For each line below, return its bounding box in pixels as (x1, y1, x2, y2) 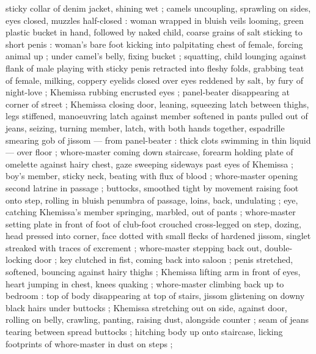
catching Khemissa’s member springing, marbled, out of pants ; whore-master (6, 205, 296, 218)
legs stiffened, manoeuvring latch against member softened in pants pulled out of (6, 109, 308, 122)
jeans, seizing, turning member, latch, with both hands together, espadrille (6, 121, 285, 134)
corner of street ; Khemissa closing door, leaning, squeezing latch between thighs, (6, 97, 309, 110)
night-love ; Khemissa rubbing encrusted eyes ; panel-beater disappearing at (6, 86, 290, 98)
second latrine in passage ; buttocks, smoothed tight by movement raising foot (6, 181, 299, 194)
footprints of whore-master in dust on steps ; (6, 337, 173, 350)
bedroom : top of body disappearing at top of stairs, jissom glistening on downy (6, 289, 305, 302)
